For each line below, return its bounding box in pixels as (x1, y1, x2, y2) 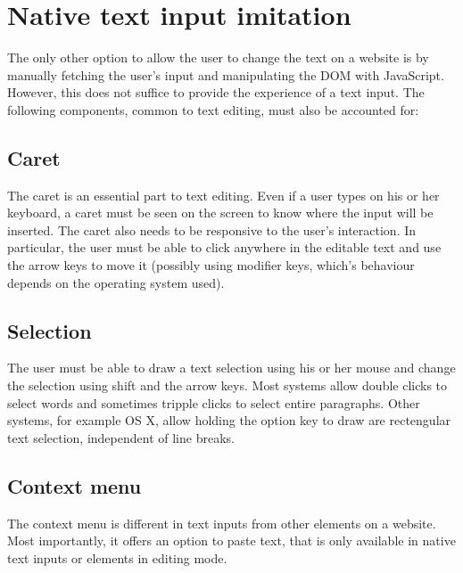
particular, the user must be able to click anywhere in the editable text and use (7, 238, 442, 257)
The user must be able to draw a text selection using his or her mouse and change (7, 358, 456, 377)
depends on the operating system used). (7, 273, 225, 291)
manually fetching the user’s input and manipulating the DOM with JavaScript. (7, 65, 444, 84)
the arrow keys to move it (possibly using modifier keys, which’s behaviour (7, 256, 415, 274)
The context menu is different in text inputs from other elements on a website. (7, 513, 436, 532)
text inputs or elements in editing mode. (7, 548, 227, 567)
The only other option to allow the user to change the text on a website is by (7, 48, 429, 67)
